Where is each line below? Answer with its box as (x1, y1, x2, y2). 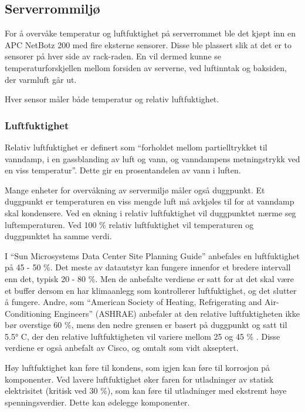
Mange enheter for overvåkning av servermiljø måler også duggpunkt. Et (5, 183, 265, 196)
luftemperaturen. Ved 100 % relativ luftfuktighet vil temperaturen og (5, 218, 254, 230)
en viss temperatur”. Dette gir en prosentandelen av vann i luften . (5, 164, 241, 176)
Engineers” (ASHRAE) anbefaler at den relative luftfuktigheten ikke (54, 307, 300, 319)
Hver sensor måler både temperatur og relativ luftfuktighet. (5, 93, 219, 105)
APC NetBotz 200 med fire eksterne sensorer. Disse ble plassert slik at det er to (5, 38, 292, 51)
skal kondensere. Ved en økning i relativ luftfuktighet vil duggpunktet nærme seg (5, 206, 296, 219)
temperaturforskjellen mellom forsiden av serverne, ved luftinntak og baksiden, (5, 61, 287, 73)
